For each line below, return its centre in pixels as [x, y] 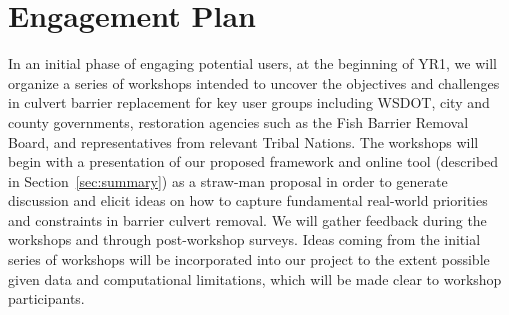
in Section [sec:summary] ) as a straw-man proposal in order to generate [228, 180]
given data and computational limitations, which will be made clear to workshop [255, 278]
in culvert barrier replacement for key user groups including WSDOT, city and [249, 102]
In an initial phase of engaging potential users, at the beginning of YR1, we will [252, 63]
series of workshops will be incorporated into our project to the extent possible [249, 259]
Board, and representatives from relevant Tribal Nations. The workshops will [243, 141]
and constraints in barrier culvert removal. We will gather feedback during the [247, 219]
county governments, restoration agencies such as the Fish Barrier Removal [238, 121]
